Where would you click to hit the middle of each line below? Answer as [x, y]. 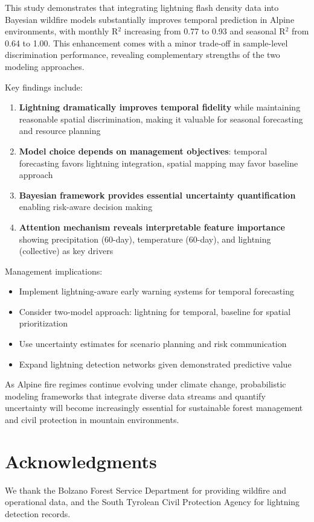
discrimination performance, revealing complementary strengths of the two [143, 55]
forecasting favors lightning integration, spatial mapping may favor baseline [159, 163]
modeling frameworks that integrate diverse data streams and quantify [135, 396]
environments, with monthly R [62, 31]
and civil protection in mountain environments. [92, 420]
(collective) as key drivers [66, 251]
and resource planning [60, 131]
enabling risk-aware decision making [86, 207]
